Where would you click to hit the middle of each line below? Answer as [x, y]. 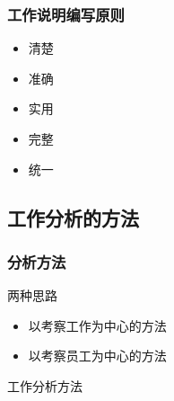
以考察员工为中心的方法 [97, 356]
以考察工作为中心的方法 [97, 325]
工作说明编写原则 [66, 14]
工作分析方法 [45, 385]
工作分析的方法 [73, 217]
